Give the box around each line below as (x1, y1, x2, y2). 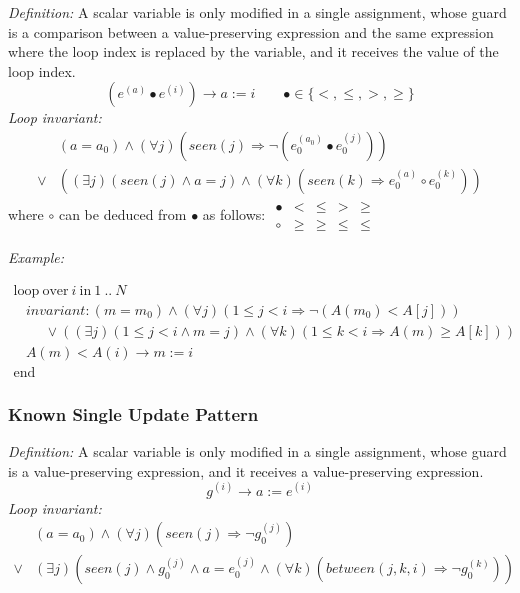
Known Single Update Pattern (8, 401, 259, 426)
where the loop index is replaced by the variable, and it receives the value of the (8, 41, 499, 62)
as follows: (202, 203, 266, 224)
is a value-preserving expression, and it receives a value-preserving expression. (8, 460, 484, 481)
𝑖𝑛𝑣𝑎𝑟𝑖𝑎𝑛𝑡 (25, 303, 86, 318)
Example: (8, 247, 65, 268)
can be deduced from (58, 203, 187, 224)
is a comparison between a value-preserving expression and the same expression (8, 21, 494, 42)
